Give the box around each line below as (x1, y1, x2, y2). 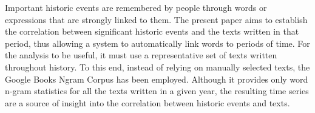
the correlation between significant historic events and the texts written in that (5, 25, 299, 38)
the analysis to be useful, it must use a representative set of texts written (5, 49, 277, 61)
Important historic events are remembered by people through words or (5, 1, 267, 13)
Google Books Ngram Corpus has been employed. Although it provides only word (5, 72, 308, 85)
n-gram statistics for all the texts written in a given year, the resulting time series (5, 84, 309, 97)
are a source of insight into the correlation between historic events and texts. (5, 96, 290, 109)
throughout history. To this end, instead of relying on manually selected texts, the (5, 60, 310, 73)
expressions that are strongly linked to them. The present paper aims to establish (5, 13, 308, 26)
